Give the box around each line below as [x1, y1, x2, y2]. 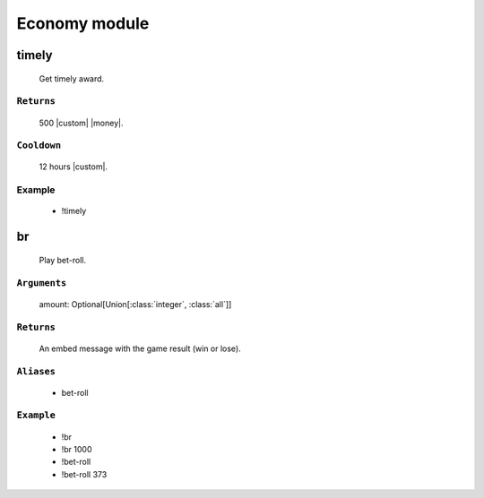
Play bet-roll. [39, 254, 87, 265]
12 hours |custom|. [39, 161, 108, 172]
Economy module [16, 13, 150, 33]
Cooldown [16, 140, 62, 151]
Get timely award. [39, 73, 105, 84]
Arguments [16, 277, 67, 288]
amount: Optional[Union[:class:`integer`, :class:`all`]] [39, 298, 232, 309]
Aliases [16, 365, 56, 377]
